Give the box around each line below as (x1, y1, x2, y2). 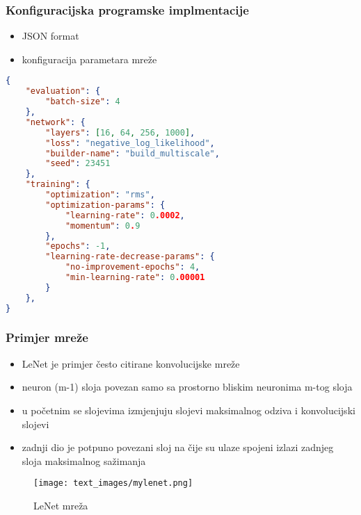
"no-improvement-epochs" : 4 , (65, 262, 200, 272)
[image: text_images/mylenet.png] (33, 478, 193, 489)
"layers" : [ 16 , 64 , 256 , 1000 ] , (45, 127, 195, 138)
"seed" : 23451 (45, 158, 111, 169)
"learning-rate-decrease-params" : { (45, 252, 215, 262)
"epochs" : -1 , (45, 241, 111, 252)
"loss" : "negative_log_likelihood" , (45, 138, 215, 148)
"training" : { (25, 179, 90, 190)
